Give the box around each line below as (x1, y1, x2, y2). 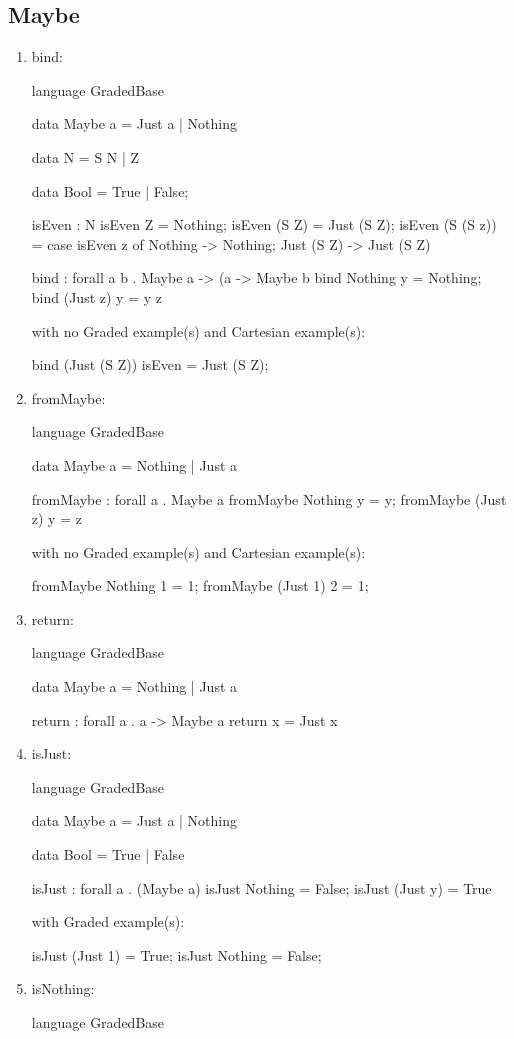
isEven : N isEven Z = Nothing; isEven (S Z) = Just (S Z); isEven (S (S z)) (31, 214, 497, 235)
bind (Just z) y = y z (31, 286, 162, 307)
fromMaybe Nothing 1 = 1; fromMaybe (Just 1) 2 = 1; (31, 575, 369, 596)
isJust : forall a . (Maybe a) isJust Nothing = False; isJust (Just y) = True (31, 877, 492, 898)
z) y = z (31, 508, 82, 529)
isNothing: (31, 978, 95, 999)
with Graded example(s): (31, 911, 185, 932)
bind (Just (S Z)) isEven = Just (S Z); (31, 354, 269, 375)
